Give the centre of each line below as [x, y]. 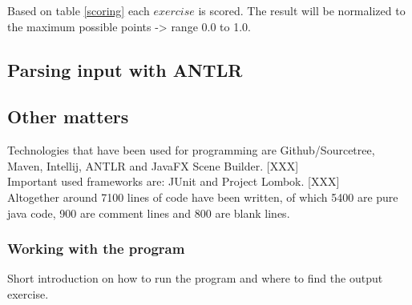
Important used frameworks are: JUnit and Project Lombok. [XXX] [174, 181]
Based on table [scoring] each [79, 10]
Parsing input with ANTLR [125, 69]
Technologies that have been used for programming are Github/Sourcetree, [191, 150]
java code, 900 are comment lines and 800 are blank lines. [149, 213]
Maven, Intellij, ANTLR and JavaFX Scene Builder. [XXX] [153, 165]
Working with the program [96, 249]
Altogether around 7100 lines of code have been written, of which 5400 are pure [203, 197]
